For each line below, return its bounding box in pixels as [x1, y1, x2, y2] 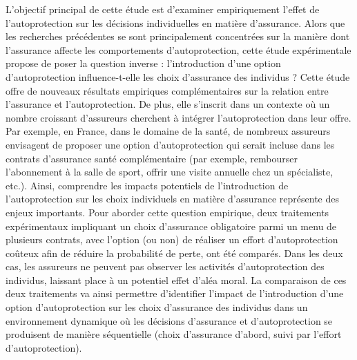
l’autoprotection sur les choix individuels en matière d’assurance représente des [6, 191, 339, 206]
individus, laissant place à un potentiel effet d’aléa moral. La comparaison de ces [6, 272, 347, 287]
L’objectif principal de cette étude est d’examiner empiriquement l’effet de [6, 2, 320, 16]
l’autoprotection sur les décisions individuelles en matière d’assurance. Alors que [6, 15, 345, 30]
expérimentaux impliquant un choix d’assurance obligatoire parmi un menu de [6, 218, 337, 233]
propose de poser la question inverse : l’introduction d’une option [6, 56, 281, 70]
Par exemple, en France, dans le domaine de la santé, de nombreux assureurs [6, 124, 331, 138]
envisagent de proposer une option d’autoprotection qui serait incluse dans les [6, 137, 335, 151]
